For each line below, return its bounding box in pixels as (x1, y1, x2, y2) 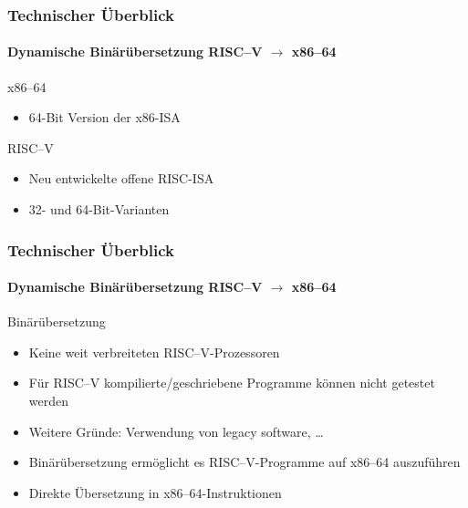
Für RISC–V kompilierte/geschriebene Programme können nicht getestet (28, 373, 435, 392)
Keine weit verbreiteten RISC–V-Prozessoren (28, 342, 280, 361)
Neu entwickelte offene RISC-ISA (28, 169, 214, 188)
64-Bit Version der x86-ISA (28, 108, 181, 127)
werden (28, 391, 69, 410)
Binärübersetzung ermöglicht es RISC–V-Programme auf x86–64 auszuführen (28, 452, 461, 472)
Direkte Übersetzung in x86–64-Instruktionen (28, 482, 282, 502)
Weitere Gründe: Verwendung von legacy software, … (28, 421, 324, 441)
